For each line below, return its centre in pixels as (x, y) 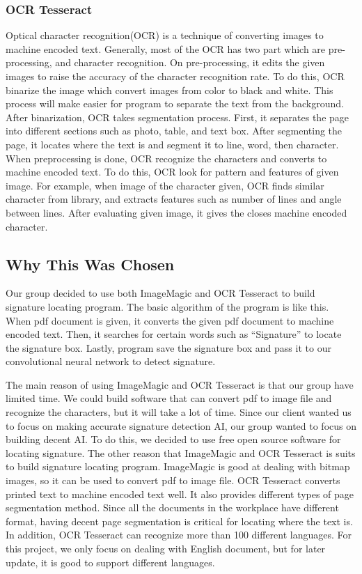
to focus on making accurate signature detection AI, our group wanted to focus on (181, 425)
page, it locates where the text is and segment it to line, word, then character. (172, 144)
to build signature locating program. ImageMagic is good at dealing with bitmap (178, 466)
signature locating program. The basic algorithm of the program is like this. (167, 306)
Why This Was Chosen (90, 264)
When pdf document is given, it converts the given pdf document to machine (170, 320)
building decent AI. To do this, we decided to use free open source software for (173, 439)
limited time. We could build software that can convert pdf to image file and (169, 398)
